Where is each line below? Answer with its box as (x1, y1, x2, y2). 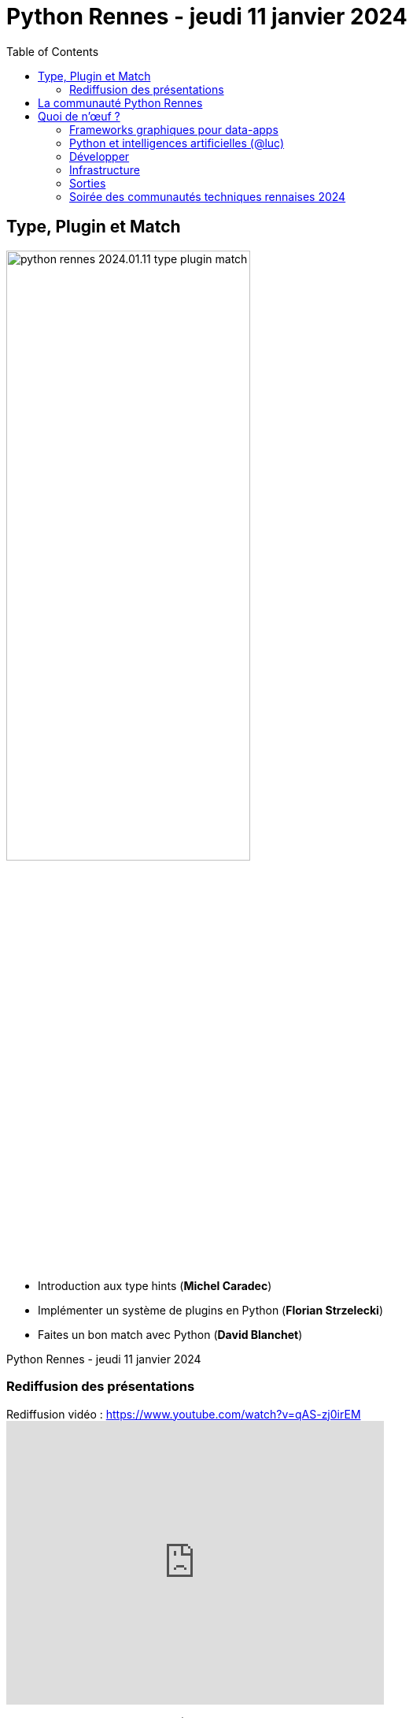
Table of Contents (6, 44, 99, 58)
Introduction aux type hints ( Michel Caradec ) (38, 1278, 272, 1292)
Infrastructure (69, 162, 140, 177)
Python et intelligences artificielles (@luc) (69, 136, 285, 150)
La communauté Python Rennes (38, 95, 203, 110)
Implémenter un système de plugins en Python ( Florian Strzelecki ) (38, 1303, 383, 1317)
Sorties (69, 176, 106, 190)
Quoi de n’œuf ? (38, 109, 120, 123)
